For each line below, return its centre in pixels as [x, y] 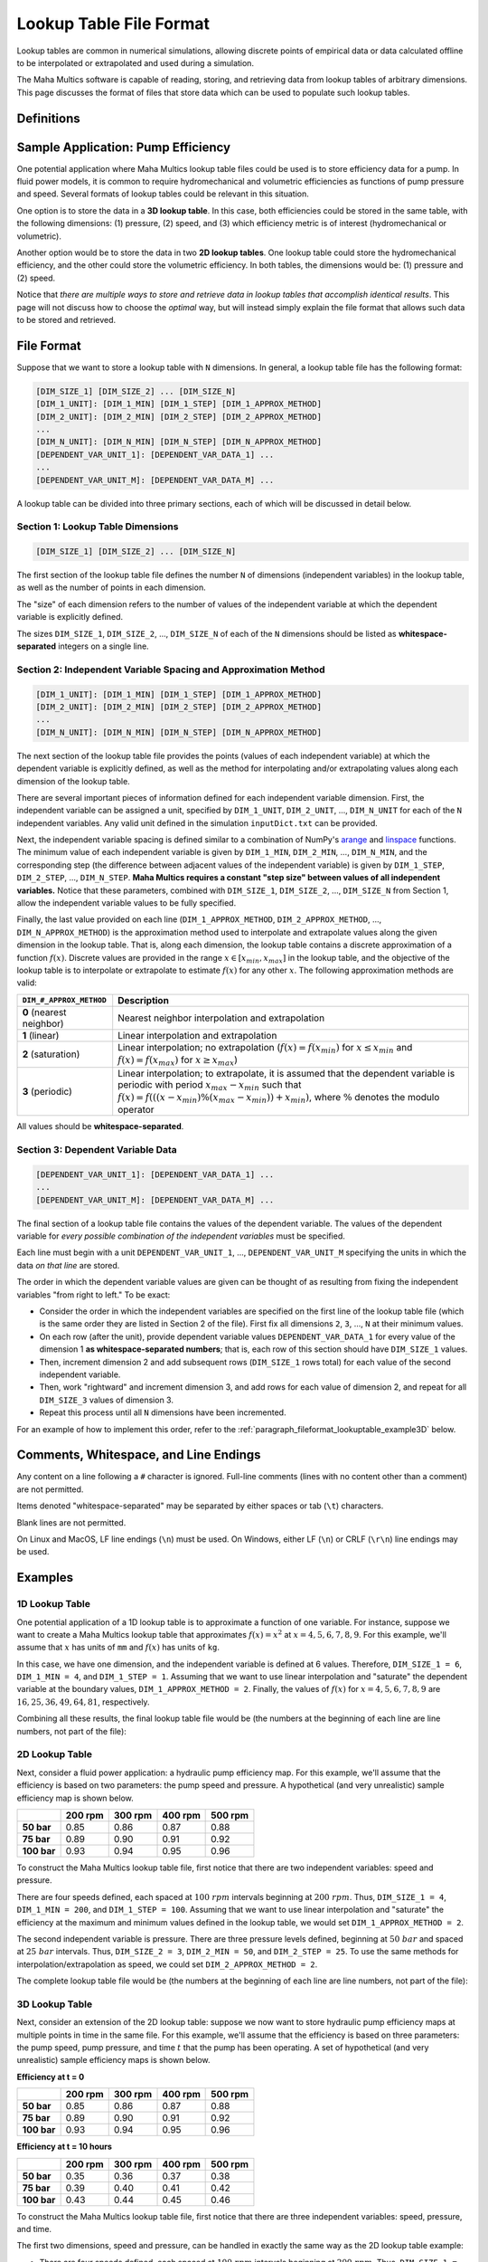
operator [136, 1110]
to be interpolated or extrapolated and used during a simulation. [136, 62]
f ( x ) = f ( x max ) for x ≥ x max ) [178, 1061]
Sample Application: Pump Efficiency [123, 147]
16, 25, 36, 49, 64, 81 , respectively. [83, 1702]
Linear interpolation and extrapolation [197, 1035]
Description [143, 1000]
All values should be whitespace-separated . [100, 1126]
